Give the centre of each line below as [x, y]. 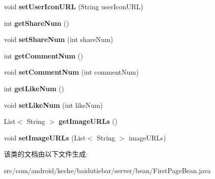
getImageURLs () [88, 121]
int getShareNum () [37, 23]
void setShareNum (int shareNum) [59, 39]
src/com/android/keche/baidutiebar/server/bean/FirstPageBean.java [107, 170]
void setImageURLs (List [45, 137]
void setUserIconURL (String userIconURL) [74, 6]
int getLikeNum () [34, 88]
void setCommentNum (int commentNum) [71, 72]
